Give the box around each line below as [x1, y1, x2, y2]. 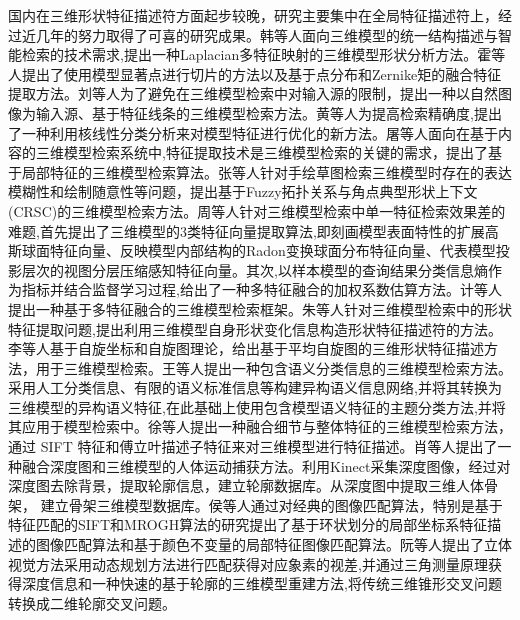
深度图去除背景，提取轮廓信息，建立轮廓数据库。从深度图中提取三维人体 [8, 475, 484, 496]
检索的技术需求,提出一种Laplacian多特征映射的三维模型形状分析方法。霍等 [21, 44, 506, 65]
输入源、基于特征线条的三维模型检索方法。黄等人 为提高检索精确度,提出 [35, 102, 502, 123]
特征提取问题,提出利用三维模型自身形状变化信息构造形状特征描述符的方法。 [8, 318, 502, 339]
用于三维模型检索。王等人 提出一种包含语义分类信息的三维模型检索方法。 [35, 357, 512, 378]
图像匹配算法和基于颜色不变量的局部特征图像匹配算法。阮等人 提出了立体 [35, 534, 512, 555]
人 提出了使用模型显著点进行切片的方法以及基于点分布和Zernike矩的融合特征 [8, 63, 502, 84]
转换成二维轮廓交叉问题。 [8, 592, 176, 613]
